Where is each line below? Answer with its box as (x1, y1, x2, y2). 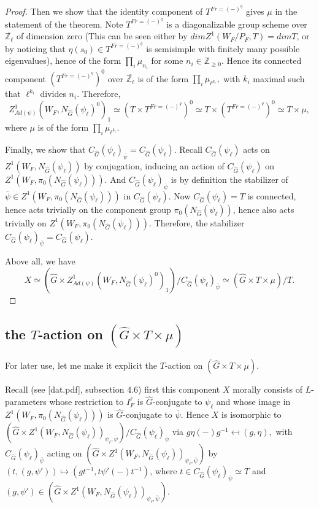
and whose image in (216, 395, 291, 408)
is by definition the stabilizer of (171, 172, 288, 185)
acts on (243, 143, 270, 155)
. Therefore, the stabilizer (149, 216, 245, 229)
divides (40, 87, 66, 100)
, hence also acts (233, 202, 294, 215)
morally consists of (233, 383, 302, 396)
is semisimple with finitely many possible (146, 42, 300, 55)
